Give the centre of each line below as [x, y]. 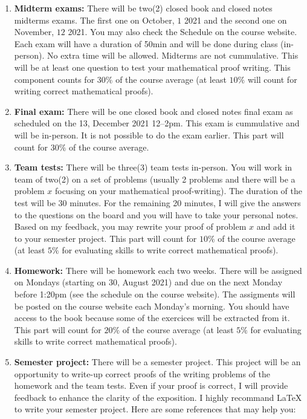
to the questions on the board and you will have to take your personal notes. [156, 214]
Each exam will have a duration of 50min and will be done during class [146, 43]
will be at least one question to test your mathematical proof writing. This [152, 67]
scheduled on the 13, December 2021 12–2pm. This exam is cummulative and [157, 123]
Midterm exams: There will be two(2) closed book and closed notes [143, 8]
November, [34, 32]
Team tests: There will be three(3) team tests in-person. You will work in [153, 167]
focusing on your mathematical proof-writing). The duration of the [178, 191]
